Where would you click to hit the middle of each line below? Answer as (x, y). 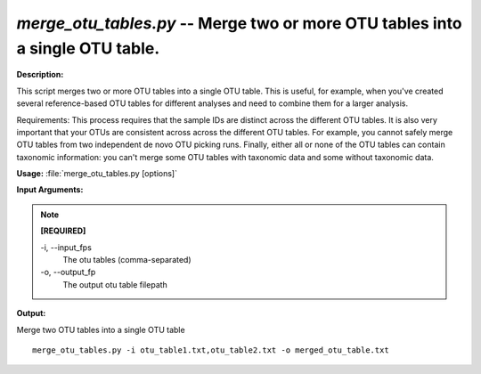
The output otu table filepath (115, 284)
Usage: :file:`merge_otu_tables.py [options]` (97, 174)
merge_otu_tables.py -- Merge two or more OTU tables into (239, 23)
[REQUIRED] (63, 231)
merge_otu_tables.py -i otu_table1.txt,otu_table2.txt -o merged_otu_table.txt (211, 350)
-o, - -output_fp (68, 272)
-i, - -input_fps (66, 247)
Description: (40, 75)
